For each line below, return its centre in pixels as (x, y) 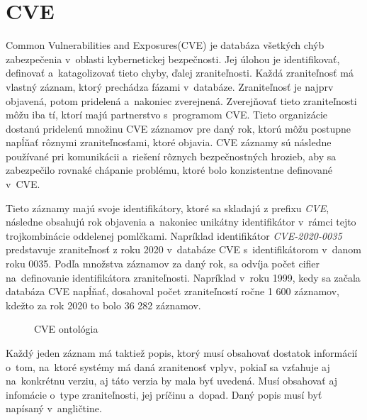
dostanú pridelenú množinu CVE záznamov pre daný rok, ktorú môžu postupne (179, 128)
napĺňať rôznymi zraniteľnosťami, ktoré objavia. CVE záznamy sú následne (169, 142)
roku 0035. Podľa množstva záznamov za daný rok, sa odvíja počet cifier (163, 264)
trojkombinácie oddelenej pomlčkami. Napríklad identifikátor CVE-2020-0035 (174, 235)
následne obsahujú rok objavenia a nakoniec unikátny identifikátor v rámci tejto (181, 222)
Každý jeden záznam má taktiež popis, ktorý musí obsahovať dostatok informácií (182, 353)
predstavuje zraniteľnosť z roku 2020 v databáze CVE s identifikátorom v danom (183, 249)
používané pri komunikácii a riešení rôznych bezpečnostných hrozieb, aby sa (171, 156)
